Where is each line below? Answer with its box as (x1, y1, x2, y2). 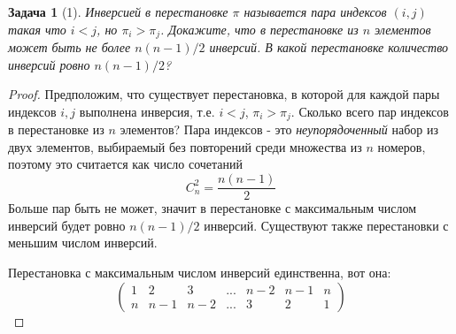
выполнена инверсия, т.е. (79, 102, 215, 120)
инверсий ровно (8, 55, 90, 73)
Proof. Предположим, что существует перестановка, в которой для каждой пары (8, 85, 440, 103)
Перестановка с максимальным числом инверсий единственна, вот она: (8, 262, 391, 281)
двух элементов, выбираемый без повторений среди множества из (8, 137, 362, 156)
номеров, (377, 137, 426, 156)
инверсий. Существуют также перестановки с (204, 216, 449, 234)
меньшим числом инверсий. (8, 233, 158, 252)
